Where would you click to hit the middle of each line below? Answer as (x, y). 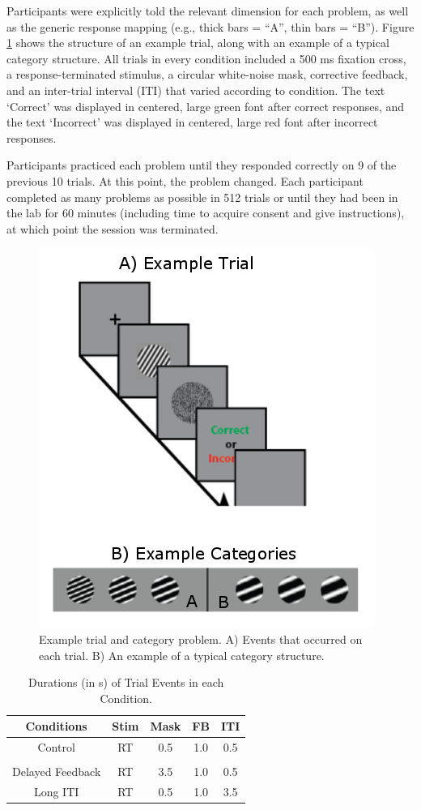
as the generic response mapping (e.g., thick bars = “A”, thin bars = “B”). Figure (210, 26)
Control (56, 747)
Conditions (56, 726)
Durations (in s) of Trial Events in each (126, 682)
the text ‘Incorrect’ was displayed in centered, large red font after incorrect (192, 122)
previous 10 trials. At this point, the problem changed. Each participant (185, 180)
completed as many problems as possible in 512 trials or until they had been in (202, 197)
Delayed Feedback (57, 771)
